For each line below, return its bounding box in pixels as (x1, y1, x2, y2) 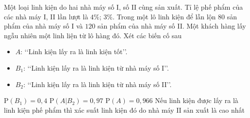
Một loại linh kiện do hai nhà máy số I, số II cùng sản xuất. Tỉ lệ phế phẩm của (4, 2, 243, 12)
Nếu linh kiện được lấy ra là (155, 95, 238, 105)
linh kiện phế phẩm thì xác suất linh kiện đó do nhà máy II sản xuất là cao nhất (4, 104, 245, 115)
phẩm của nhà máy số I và (4, 21, 83, 31)
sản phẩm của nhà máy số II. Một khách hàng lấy (97, 21, 246, 31)
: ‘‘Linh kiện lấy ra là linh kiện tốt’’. (20, 46, 128, 57)
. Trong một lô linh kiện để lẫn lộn (113, 11, 216, 21)
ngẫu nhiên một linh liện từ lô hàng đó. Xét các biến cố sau (4, 30, 182, 40)
